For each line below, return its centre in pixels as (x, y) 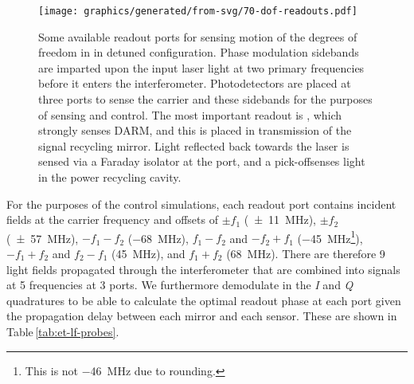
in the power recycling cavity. (110, 177)
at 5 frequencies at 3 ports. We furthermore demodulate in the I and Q (180, 285)
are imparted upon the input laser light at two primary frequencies (201, 67)
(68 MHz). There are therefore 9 (306, 254)
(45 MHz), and (148, 254)
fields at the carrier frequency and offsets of (112, 219)
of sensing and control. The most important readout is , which (190, 114)
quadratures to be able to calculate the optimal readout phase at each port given (204, 300)
